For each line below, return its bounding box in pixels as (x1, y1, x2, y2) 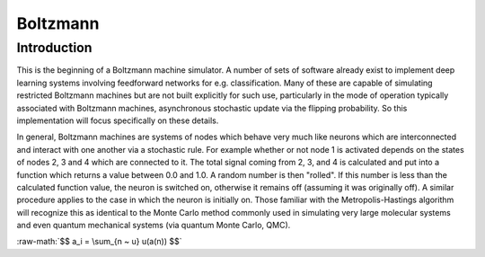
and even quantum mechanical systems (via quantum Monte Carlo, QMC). (16, 220, 291, 231)
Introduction (16, 40, 93, 56)
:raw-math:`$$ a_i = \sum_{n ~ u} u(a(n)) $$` (16, 236, 182, 247)
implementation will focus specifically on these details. (16, 115, 219, 126)
